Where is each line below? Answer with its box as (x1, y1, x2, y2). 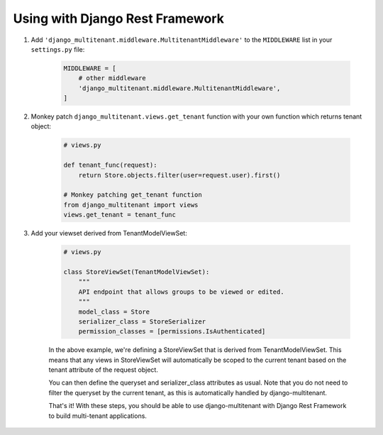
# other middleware (78, 75, 147, 82)
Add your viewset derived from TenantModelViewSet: (30, 229, 187, 238)
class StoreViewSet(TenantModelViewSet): (63, 268, 210, 276)
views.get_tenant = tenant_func (63, 211, 177, 219)
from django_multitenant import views (63, 201, 199, 209)
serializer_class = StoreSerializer (78, 317, 206, 326)
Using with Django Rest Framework (13, 11, 225, 26)
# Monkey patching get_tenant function (63, 191, 202, 199)
